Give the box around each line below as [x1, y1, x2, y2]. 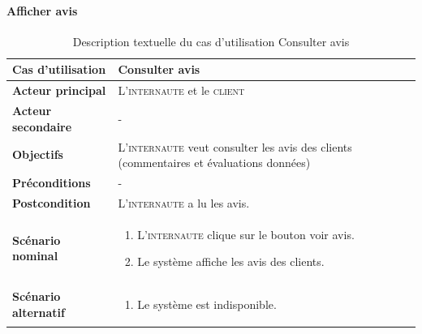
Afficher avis [6, 2, 78, 19]
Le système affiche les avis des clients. [137, 253, 325, 270]
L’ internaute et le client [118, 82, 245, 99]
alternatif [12, 303, 65, 320]
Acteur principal [12, 82, 106, 99]
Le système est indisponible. [137, 296, 277, 313]
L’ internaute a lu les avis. [118, 194, 250, 211]
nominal [12, 247, 58, 264]
